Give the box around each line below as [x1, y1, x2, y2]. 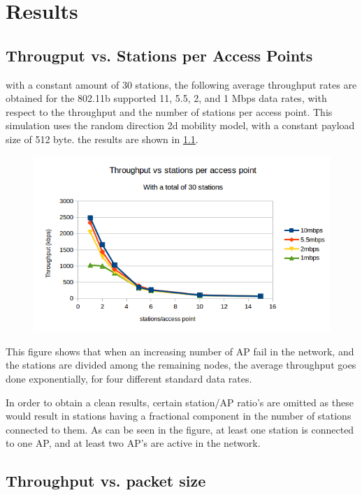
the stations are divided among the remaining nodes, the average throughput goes [6, 357, 356, 372]
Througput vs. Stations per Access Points [6, 44, 313, 66]
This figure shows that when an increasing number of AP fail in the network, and [6, 343, 354, 358]
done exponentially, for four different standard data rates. [6, 371, 252, 385]
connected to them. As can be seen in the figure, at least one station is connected [6, 422, 354, 436]
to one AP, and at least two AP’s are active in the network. [6, 436, 261, 450]
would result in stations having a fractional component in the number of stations [6, 408, 352, 423]
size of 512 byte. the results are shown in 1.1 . [6, 131, 198, 146]
